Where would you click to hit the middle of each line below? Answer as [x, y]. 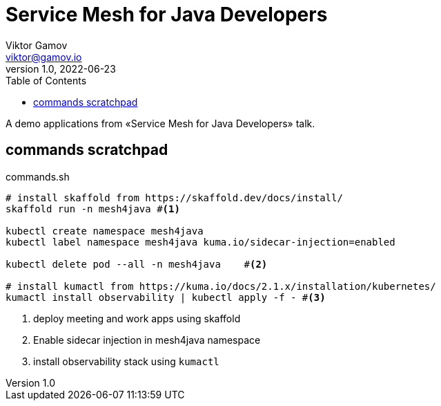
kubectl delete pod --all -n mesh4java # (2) [137, 264]
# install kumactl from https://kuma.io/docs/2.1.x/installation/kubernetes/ [221, 286]
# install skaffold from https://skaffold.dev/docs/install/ [174, 197]
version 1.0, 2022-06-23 [61, 68]
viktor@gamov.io [44, 57]
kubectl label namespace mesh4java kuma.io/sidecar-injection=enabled [200, 242]
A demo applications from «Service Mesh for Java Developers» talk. [160, 123]
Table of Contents [46, 80]
